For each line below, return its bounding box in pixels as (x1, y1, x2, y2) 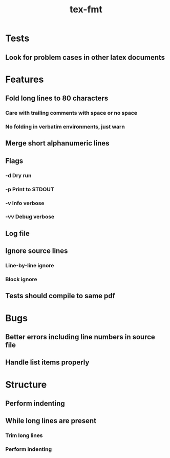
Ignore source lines (5, 247, 68, 255)
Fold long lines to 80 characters (5, 94, 109, 103)
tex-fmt (70, 4, 102, 15)
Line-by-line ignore (5, 262, 54, 269)
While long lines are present (5, 416, 96, 425)
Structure (5, 379, 47, 390)
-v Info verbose (5, 199, 45, 207)
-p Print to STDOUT (5, 186, 55, 193)
